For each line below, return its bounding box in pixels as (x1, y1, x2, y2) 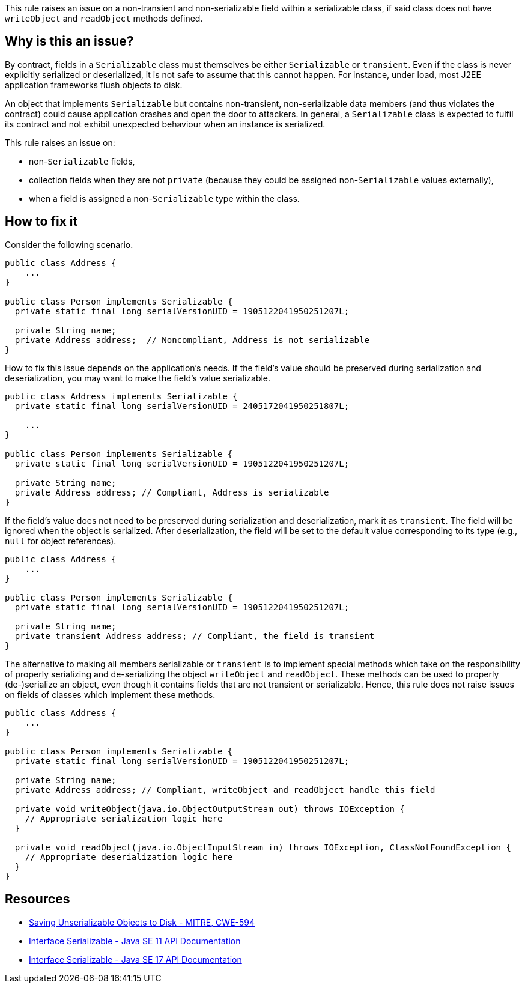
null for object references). (5, 535, 117, 546)
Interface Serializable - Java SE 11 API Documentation (29, 935, 241, 946)
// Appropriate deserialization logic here (25, 852, 233, 862)
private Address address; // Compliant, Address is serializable (14, 487, 329, 497)
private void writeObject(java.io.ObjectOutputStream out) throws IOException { (14, 804, 405, 814)
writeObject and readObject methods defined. (5, 13, 203, 23)
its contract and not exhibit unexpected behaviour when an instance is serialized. (5, 118, 326, 129)
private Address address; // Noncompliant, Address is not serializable (14, 335, 369, 345)
